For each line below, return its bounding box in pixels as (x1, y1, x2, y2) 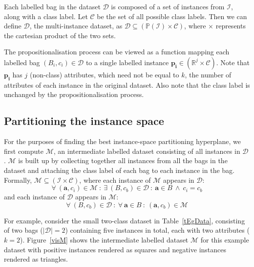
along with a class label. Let (4, 11, 88, 21)
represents (215, 21, 246, 31)
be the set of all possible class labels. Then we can (97, 11, 247, 21)
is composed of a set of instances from (111, 1, 225, 11)
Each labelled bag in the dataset (4, 1, 101, 11)
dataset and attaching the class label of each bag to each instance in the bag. (4, 165, 234, 175)
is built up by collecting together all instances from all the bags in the (18, 155, 228, 166)
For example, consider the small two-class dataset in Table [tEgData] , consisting (4, 215, 245, 225)
